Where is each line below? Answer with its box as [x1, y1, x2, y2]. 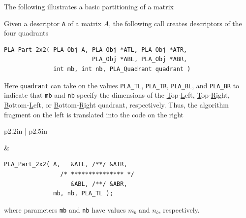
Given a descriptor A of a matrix [4, 18, 102, 28]
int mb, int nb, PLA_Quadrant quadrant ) [53, 66, 191, 73]
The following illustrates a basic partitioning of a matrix [4, 1, 174, 11]
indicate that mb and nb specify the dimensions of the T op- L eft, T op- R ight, [4, 90, 230, 100]
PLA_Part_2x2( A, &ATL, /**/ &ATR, [4, 161, 127, 168]
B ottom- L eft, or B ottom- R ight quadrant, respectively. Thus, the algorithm [4, 99, 229, 109]
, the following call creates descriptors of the [109, 18, 242, 28]
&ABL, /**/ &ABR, [71, 180, 127, 187]
